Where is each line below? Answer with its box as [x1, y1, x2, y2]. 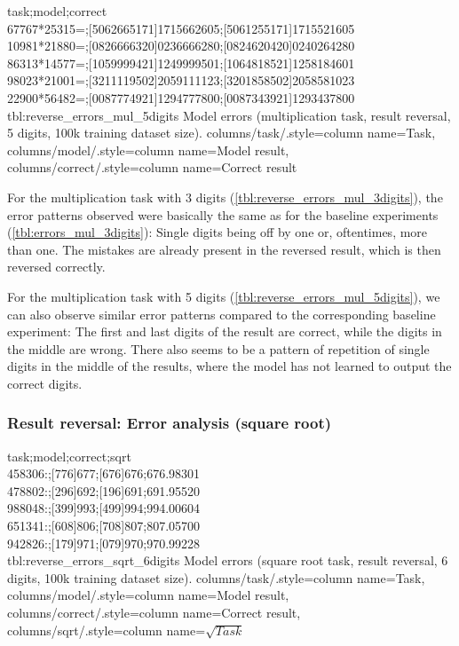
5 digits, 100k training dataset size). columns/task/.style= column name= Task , [7, 123, 436, 142]
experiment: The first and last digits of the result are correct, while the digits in [7, 322, 442, 341]
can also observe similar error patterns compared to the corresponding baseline [7, 304, 436, 323]
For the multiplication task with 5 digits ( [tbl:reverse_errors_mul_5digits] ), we [7, 287, 440, 305]
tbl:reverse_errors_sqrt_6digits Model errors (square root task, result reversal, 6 [7, 551, 448, 570]
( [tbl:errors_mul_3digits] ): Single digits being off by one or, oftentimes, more [7, 223, 428, 241]
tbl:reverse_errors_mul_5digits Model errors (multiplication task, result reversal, [7, 106, 451, 124]
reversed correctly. [7, 257, 106, 276]
